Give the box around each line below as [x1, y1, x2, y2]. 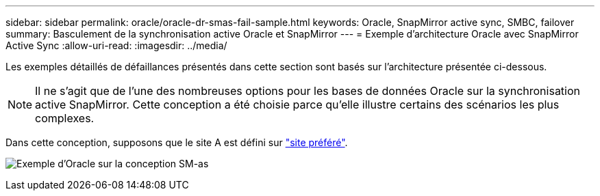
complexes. [35, 111, 95, 125]
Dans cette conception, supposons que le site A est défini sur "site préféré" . [5, 137, 348, 148]
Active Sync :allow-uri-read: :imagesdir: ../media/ [5, 40, 227, 51]
